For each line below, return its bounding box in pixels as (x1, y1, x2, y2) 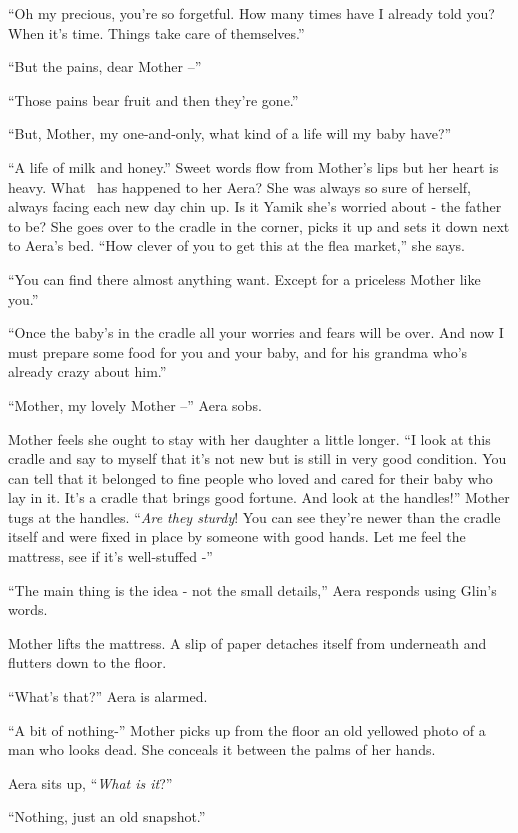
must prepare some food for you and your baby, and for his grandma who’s (8, 341, 468, 362)
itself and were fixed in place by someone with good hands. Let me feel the (8, 526, 466, 547)
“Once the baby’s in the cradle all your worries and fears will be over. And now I (8, 322, 504, 343)
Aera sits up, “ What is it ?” (8, 772, 173, 793)
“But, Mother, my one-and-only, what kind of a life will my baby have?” (8, 123, 452, 144)
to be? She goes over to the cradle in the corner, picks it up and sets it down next (8, 215, 510, 236)
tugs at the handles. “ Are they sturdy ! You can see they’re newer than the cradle (8, 506, 501, 527)
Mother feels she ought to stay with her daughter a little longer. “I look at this (8, 428, 491, 449)
